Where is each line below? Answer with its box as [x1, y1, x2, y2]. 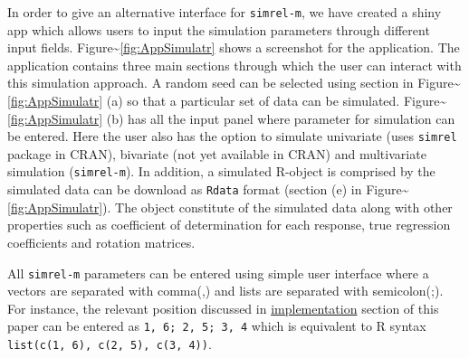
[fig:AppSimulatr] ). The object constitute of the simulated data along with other [7, 197, 453, 216]
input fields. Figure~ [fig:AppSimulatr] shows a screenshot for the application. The [7, 38, 460, 57]
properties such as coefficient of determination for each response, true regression [7, 215, 451, 234]
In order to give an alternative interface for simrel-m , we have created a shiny [7, 3, 442, 21]
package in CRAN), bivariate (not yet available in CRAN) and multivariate [7, 144, 426, 163]
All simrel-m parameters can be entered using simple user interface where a [7, 263, 429, 282]
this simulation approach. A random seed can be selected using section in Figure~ [7, 73, 461, 92]
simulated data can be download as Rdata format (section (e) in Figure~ [7, 180, 409, 199]
